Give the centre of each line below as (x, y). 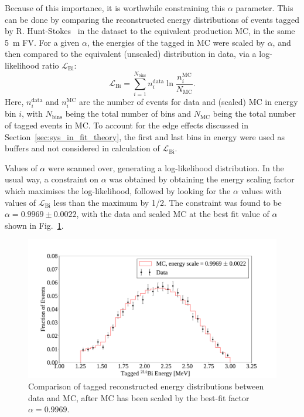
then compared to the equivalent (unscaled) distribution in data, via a (131, 54)
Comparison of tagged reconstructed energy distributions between (146, 386)
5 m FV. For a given (42, 42)
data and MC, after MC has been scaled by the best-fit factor (139, 397)
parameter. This (264, 8)
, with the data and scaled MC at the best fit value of (173, 214)
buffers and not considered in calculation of (82, 148)
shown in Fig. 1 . (34, 225)
